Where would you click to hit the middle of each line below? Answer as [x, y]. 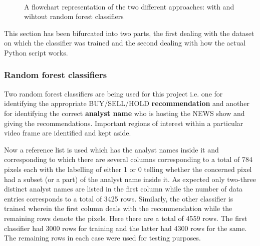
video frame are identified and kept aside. [68, 133]
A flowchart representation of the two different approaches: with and [129, 6]
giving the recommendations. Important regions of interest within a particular [124, 123]
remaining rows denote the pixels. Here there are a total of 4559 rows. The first [126, 218]
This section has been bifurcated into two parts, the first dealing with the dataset [129, 33]
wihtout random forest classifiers [74, 16]
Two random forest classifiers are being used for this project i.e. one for [113, 93]
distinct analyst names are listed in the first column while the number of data [123, 189]
